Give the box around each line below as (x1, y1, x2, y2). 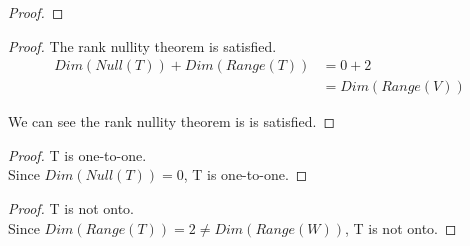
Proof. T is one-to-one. (8, 144, 147, 165)
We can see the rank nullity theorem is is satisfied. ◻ (8, 111, 336, 132)
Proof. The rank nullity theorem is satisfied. (8, 35, 277, 56)
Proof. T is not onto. (8, 198, 135, 219)
